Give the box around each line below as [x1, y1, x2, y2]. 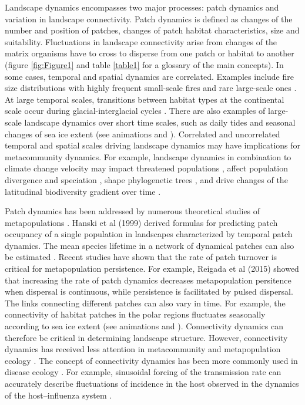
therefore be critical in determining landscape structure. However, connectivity [5, 331, 288, 343]
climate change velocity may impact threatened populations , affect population [5, 162, 288, 174]
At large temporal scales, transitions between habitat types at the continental [5, 93, 284, 105]
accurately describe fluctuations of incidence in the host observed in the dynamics [5, 377, 299, 389]
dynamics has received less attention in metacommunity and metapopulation [5, 343, 281, 355]
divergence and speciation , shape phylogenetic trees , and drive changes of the [5, 173, 288, 185]
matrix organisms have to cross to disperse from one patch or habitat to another [5, 47, 294, 59]
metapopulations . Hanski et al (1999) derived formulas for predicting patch [5, 216, 278, 228]
